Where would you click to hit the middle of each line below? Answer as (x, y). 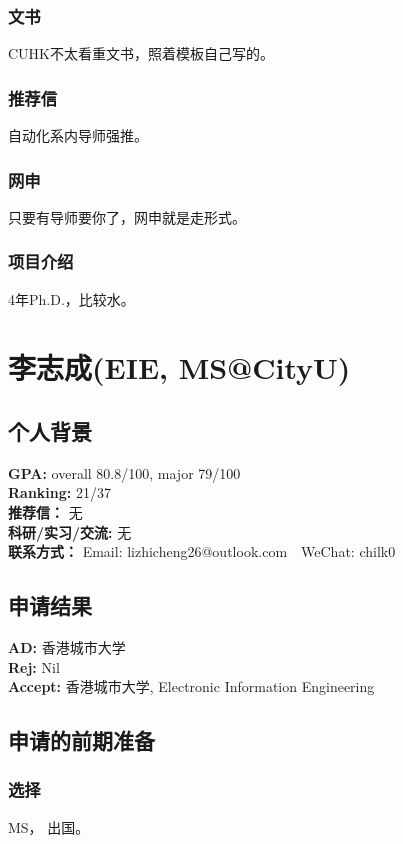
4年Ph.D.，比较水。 (71, 298)
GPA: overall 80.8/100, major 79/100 (124, 472)
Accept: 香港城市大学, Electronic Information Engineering (191, 686)
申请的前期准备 (81, 740)
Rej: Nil (34, 666)
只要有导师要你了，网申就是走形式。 (127, 216)
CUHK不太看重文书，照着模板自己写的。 (141, 53)
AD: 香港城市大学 (67, 647)
